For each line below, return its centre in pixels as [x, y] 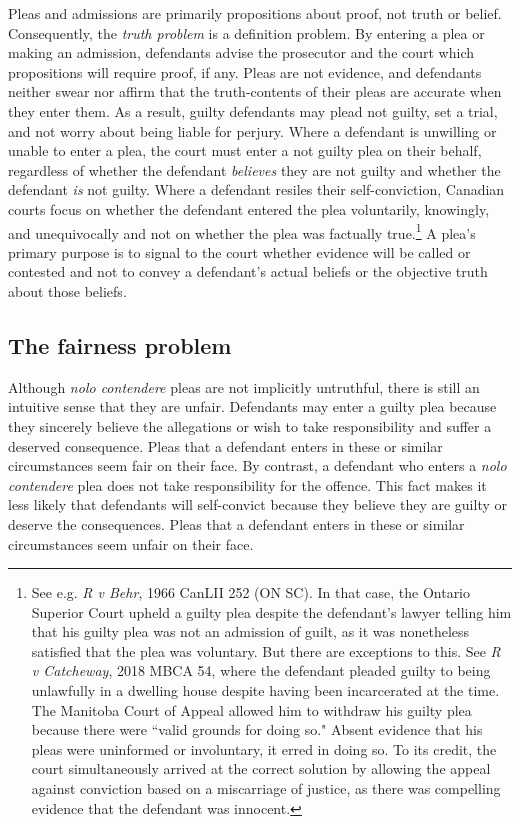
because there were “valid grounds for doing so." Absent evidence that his [257, 729]
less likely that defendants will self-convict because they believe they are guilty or [257, 504]
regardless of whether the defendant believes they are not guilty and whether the [254, 169]
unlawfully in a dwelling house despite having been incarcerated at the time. [265, 690]
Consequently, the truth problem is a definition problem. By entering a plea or [246, 32]
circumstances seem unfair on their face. [131, 543]
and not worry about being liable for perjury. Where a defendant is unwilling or [252, 130]
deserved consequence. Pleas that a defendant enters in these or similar [225, 445]
